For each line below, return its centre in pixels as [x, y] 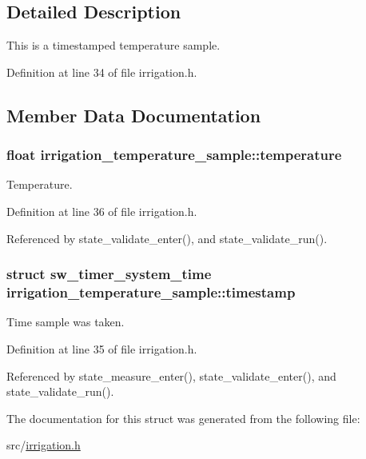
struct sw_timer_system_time [109, 274]
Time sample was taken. [66, 322]
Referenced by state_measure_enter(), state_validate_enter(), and [171, 375]
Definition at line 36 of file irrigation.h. [102, 211]
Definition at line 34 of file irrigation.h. [102, 72]
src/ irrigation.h [44, 445]
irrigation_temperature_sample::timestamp [151, 292]
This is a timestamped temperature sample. [113, 45]
